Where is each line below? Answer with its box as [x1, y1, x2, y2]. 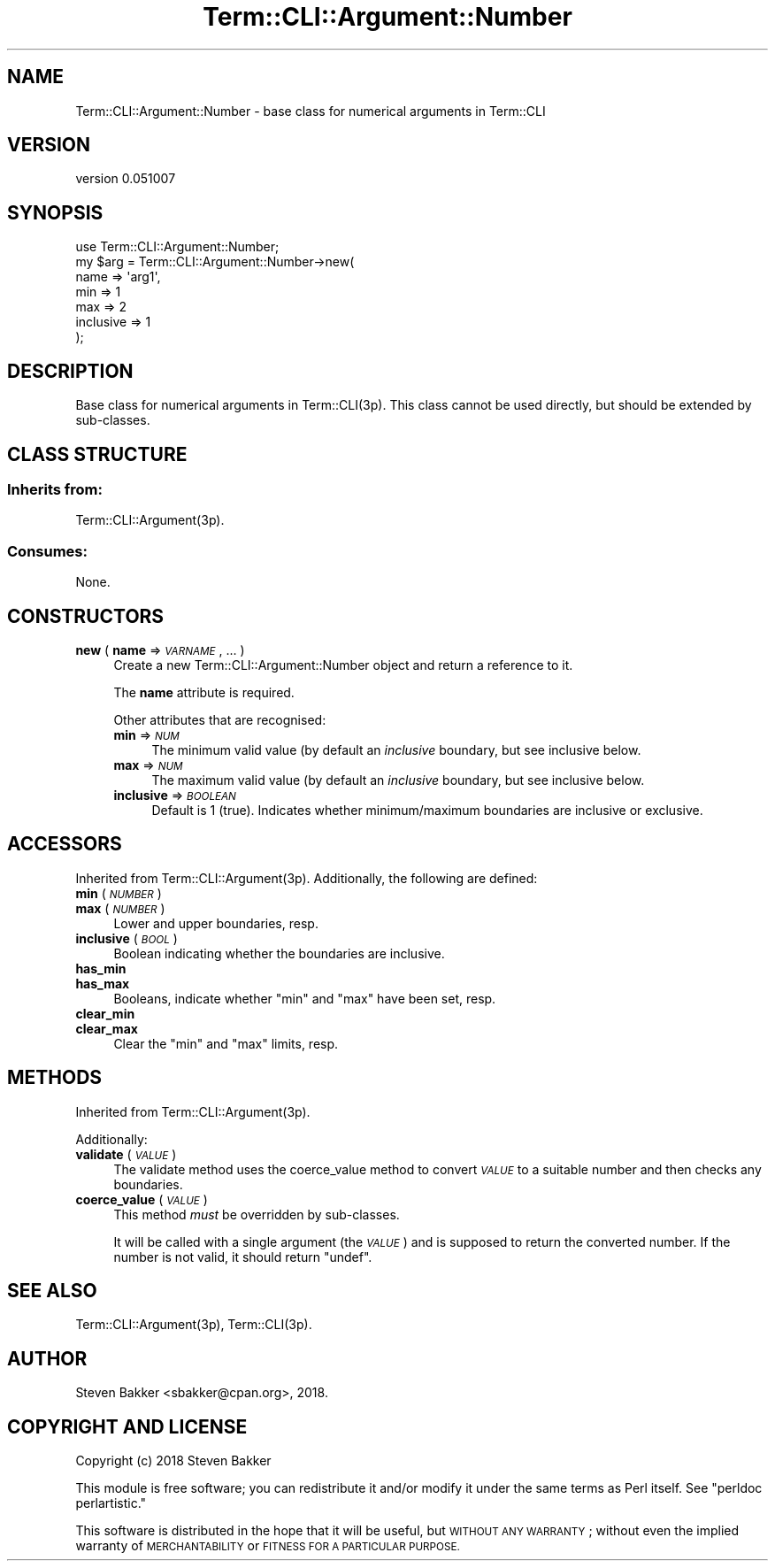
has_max [75, 975, 130, 991]
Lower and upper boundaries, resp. [113, 915, 318, 931]
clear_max [75, 1020, 138, 1036]
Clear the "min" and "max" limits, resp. [113, 1035, 339, 1051]
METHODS [7, 1066, 103, 1089]
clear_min [75, 1005, 135, 1021]
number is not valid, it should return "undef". [113, 1249, 372, 1264]
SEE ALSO [7, 1280, 97, 1303]
